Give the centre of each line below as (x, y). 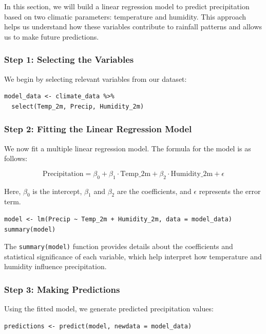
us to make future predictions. (52, 36)
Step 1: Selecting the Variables (69, 59)
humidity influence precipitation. (55, 266)
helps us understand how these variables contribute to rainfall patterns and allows (133, 27)
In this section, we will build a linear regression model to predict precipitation (127, 6)
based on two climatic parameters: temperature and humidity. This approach (125, 16)
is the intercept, (57, 191)
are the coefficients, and (154, 191)
